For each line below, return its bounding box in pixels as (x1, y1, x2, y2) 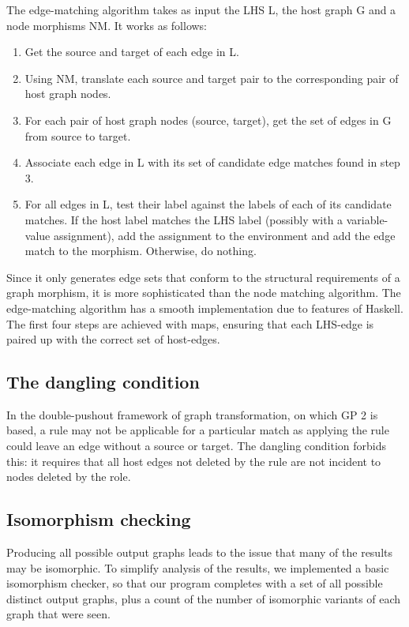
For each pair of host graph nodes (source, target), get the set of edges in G (24, 111, 392, 128)
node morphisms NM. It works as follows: (6, 17, 208, 33)
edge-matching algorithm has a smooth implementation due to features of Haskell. (6, 299, 403, 316)
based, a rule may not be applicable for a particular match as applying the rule (6, 422, 389, 438)
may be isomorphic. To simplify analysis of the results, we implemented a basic (6, 559, 389, 576)
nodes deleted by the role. (6, 468, 131, 485)
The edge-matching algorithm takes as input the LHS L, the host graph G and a (6, 2, 396, 17)
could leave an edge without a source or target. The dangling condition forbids (6, 437, 386, 454)
